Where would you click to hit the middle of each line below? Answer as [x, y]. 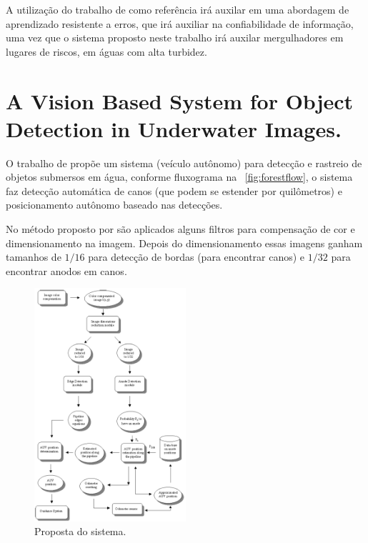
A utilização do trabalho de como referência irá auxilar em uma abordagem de [178, 9]
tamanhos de [34, 257]
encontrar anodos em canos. [66, 270]
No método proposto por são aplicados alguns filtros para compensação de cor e [180, 229]
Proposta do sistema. [80, 531]
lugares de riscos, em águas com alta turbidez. [106, 51]
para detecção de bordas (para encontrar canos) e [197, 257]
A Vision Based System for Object [180, 100]
